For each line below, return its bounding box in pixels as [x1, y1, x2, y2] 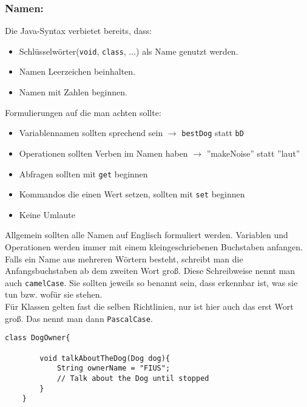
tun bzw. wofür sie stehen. [5, 288, 103, 301]
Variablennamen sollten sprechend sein [19, 126, 163, 139]
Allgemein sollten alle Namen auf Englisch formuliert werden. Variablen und [5, 228, 288, 241]
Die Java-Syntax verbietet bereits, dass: [5, 24, 152, 37]
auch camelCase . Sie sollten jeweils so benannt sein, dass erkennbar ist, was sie [5, 276, 298, 289]
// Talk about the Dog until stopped [56, 374, 209, 383]
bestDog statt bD [181, 126, 244, 139]
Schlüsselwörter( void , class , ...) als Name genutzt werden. [19, 44, 238, 57]
